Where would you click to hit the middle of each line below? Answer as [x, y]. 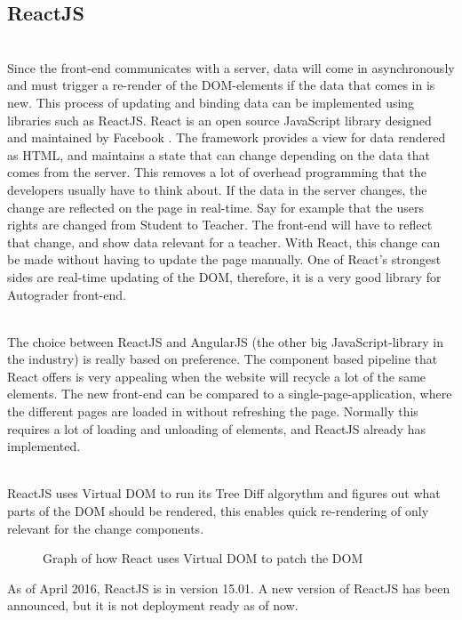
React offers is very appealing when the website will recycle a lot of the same [217, 376]
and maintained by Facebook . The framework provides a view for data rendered [227, 137]
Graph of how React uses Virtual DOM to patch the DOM [203, 558]
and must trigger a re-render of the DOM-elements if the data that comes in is [221, 85]
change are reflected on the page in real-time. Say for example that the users [215, 207]
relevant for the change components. [106, 528]
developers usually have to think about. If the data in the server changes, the [217, 189]
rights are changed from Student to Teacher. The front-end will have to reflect [220, 225]
